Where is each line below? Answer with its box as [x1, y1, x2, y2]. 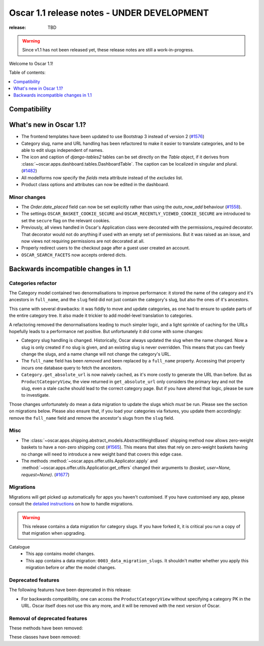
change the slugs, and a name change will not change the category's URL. [21, 351, 171, 357]
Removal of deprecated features [9, 615, 88, 622]
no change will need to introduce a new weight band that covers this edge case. [21, 451, 183, 457]
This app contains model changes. [25, 551, 95, 557]
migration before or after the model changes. [25, 564, 116, 570]
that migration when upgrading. [22, 530, 86, 536]
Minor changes [9, 193, 46, 200]
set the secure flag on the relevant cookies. [21, 217, 110, 223]
